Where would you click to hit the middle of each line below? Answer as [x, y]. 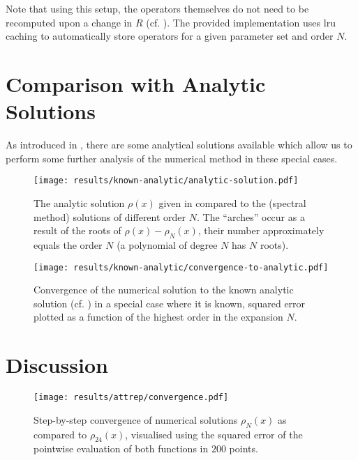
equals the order [68, 244]
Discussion [57, 365]
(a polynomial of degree [167, 244]
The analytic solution [79, 202]
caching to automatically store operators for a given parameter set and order [170, 36]
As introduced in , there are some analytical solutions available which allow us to [179, 145]
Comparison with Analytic [136, 83]
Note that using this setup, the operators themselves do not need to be [157, 8]
